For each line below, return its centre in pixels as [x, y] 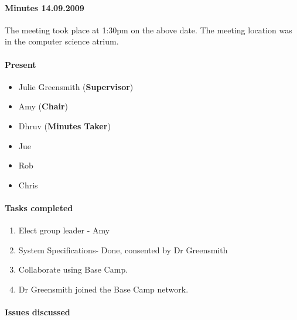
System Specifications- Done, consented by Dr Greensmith [123, 250]
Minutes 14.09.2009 [45, 7]
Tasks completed [39, 207]
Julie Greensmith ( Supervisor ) [76, 86]
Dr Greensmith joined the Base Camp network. [103, 289]
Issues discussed [37, 312]
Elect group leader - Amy [64, 230]
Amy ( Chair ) [43, 106]
